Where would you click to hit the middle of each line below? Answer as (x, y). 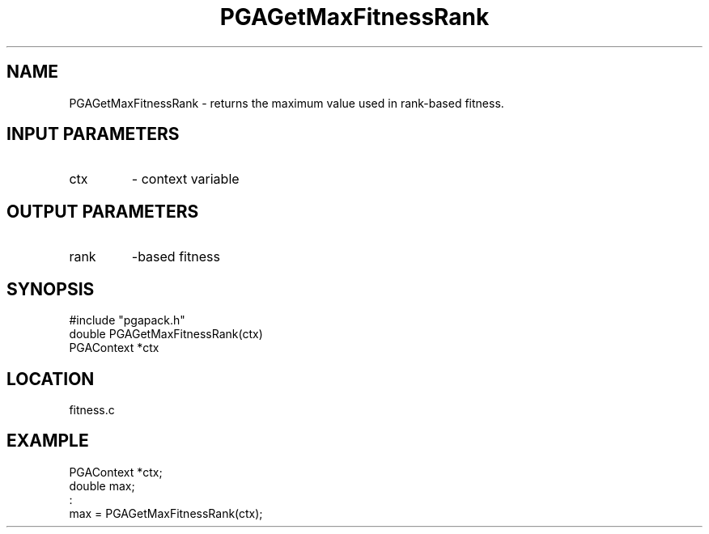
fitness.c (92, 409)
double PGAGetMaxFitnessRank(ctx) (166, 334)
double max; (102, 485)
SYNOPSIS (51, 289)
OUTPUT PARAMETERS (103, 211)
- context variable (185, 179)
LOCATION (51, 379)
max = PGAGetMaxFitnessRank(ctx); (166, 513)
